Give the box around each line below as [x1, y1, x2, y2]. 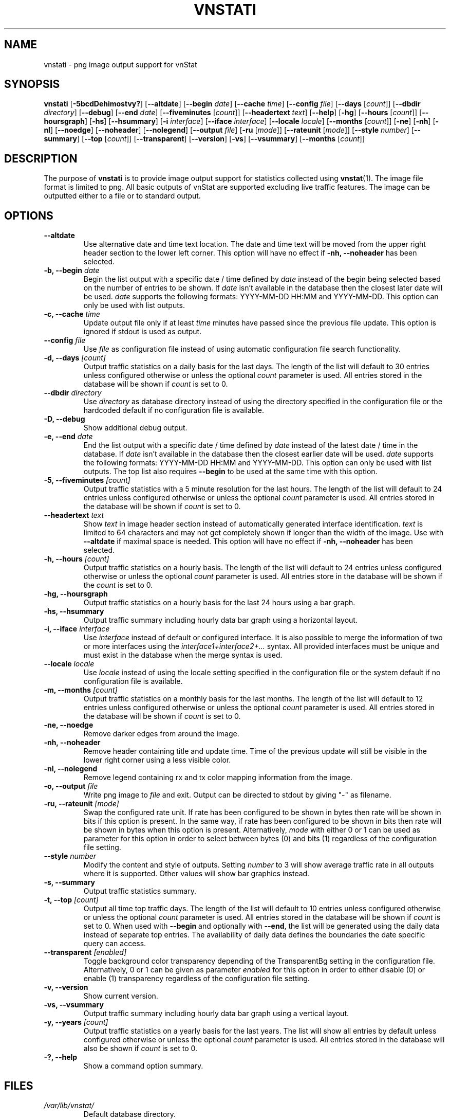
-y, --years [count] [44, 1018, 108, 1027]
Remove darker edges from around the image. [83, 729, 239, 738]
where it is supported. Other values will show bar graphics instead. [83, 869, 310, 878]
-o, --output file [44, 782, 98, 791]
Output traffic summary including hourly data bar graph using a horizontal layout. [83, 616, 358, 625]
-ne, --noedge [44, 720, 93, 730]
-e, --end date [44, 432, 93, 441]
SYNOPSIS [4, 78, 60, 91]
